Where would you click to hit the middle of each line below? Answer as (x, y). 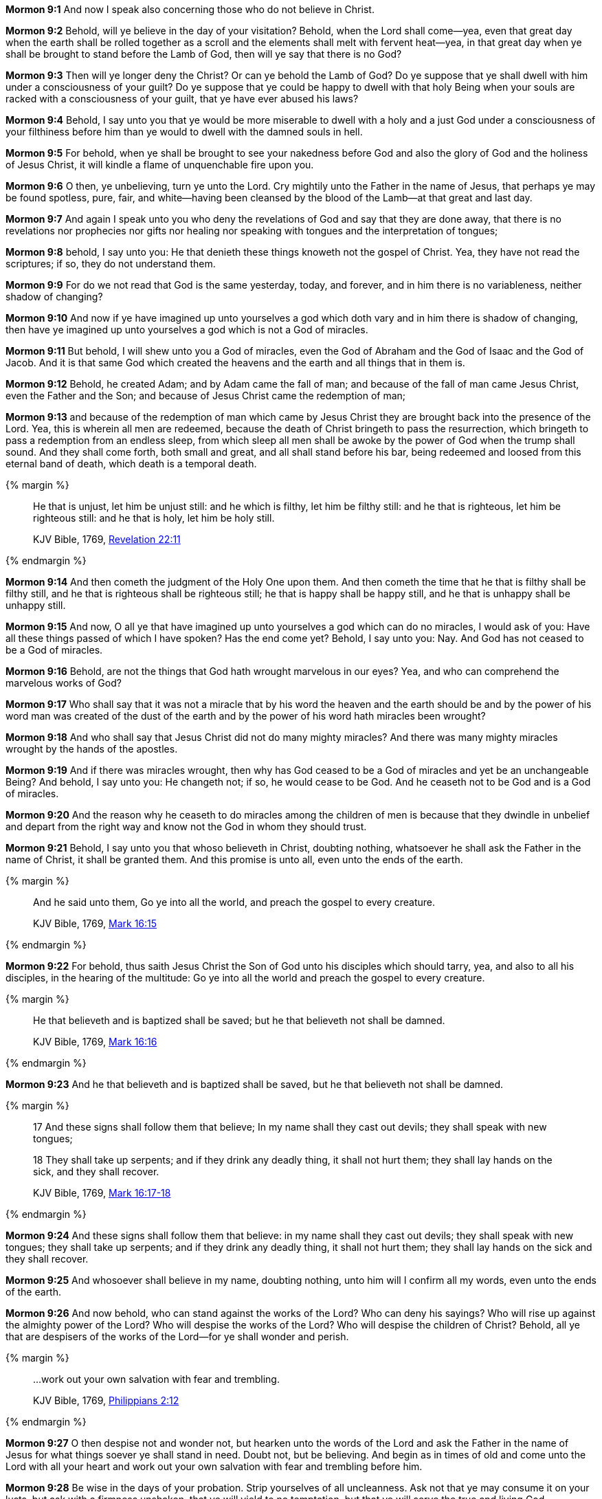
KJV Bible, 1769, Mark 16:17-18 (102, 1193)
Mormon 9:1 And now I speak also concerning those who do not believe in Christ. (190, 9)
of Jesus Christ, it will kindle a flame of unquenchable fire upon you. (160, 165)
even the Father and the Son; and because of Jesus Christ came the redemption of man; (206, 396)
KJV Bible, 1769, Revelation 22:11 (107, 539)
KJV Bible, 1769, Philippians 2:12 (106, 1400)
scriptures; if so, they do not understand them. (111, 264)
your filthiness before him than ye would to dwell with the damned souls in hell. (184, 132)
